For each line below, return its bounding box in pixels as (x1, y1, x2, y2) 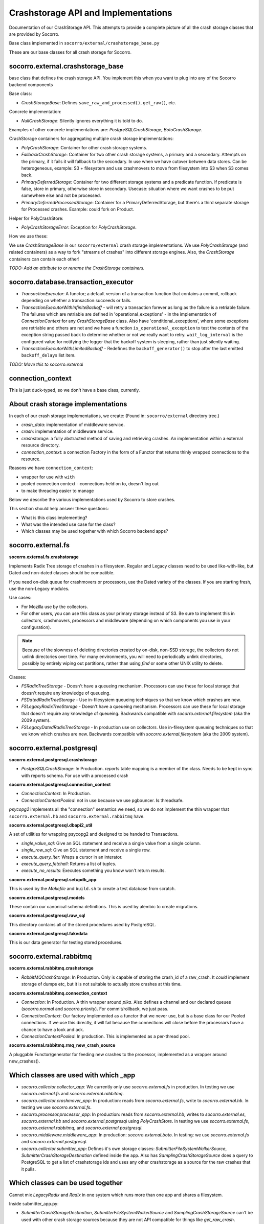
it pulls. (21, 1166, 36, 1172)
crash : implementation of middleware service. (21, 428, 114, 434)
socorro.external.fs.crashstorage (9, 554, 79, 560)
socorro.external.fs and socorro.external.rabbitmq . (21, 1091, 124, 1097)
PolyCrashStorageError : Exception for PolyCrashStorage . (21, 224, 137, 230)
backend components (9, 82, 53, 88)
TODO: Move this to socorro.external (9, 361, 83, 367)
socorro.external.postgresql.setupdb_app (9, 876, 97, 882)
